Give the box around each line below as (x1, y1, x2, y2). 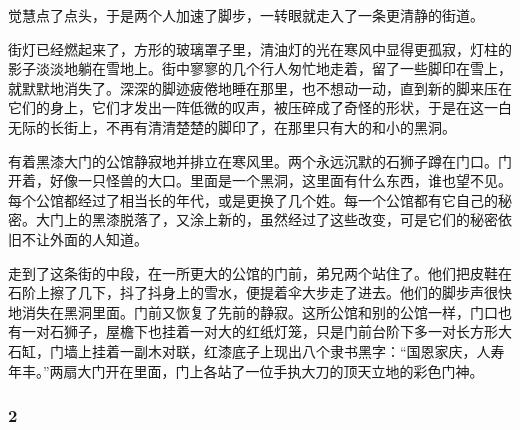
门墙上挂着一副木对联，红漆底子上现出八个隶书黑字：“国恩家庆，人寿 (49, 340, 505, 361)
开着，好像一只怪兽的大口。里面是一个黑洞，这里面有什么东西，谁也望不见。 (8, 170, 512, 191)
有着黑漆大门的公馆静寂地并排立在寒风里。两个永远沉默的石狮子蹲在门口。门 (8, 150, 512, 171)
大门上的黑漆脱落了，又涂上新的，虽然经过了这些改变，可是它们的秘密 (35, 209, 498, 230)
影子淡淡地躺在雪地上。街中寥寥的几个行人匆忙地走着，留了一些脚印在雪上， (8, 58, 512, 79)
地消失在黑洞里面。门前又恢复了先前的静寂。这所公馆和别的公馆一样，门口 (8, 301, 498, 322)
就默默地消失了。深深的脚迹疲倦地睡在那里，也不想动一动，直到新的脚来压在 (8, 77, 512, 98)
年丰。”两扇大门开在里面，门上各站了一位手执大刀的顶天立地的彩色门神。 (8, 360, 484, 381)
